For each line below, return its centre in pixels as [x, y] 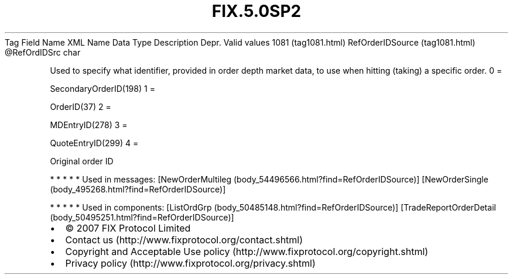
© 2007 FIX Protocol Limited [128, 228]
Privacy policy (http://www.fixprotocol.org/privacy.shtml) [190, 263]
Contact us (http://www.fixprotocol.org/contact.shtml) [184, 240]
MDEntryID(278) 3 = [89, 125]
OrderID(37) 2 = [81, 106]
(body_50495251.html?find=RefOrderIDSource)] [142, 217]
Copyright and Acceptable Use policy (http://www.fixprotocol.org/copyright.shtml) [247, 251]
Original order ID [82, 161]
